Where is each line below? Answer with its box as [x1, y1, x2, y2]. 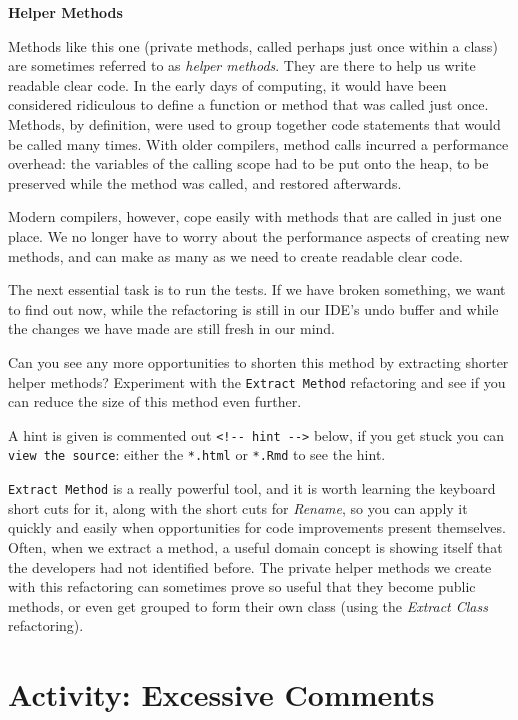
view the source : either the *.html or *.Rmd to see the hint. [8, 444, 386, 465]
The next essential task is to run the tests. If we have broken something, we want [8, 279, 506, 300]
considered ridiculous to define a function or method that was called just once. [8, 94, 489, 115]
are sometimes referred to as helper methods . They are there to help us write [8, 55, 476, 76]
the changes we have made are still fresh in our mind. [8, 318, 335, 339]
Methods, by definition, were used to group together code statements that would [8, 113, 501, 134]
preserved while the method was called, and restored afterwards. [8, 172, 402, 193]
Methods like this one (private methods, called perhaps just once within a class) [8, 35, 498, 56]
